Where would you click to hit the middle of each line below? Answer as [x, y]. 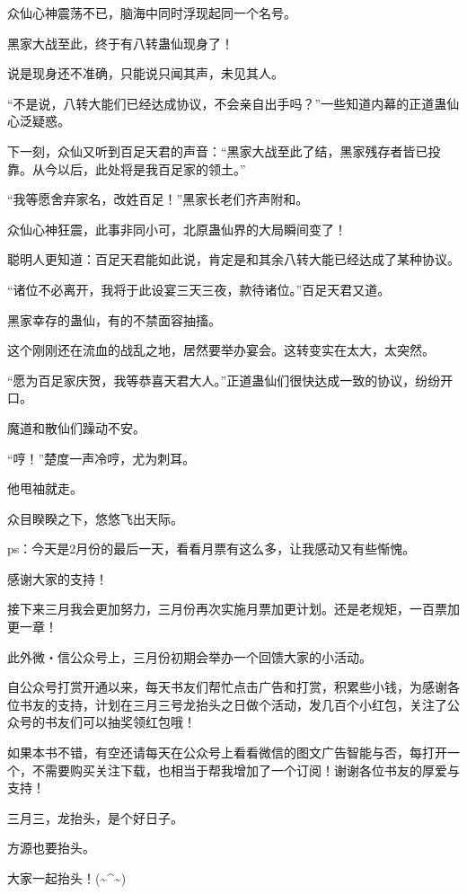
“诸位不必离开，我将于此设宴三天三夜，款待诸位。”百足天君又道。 [199, 289]
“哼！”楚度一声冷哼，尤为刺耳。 [101, 458]
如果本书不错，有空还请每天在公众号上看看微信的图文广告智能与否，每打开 [227, 752]
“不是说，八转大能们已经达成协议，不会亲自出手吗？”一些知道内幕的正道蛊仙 [233, 103]
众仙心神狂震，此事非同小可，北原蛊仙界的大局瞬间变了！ [177, 229]
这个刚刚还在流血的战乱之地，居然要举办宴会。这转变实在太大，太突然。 [221, 350]
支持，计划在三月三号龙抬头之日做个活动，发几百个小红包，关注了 [252, 704]
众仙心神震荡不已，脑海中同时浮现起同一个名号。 [152, 13]
